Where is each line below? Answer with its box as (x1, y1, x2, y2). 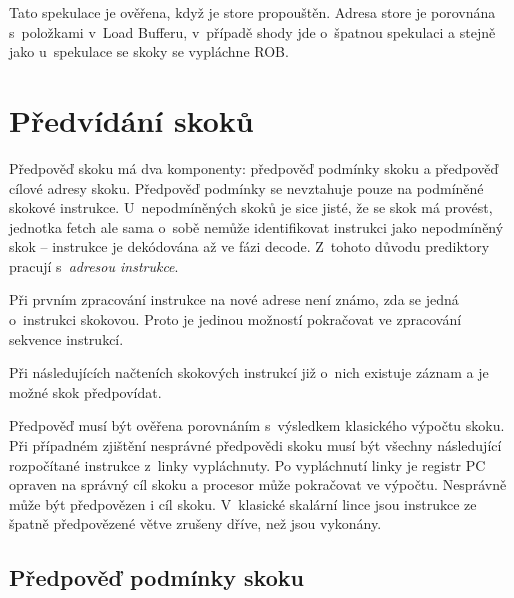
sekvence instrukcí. (9, 328, 124, 349)
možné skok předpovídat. (9, 381, 162, 402)
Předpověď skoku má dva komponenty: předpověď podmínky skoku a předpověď (9, 157, 499, 178)
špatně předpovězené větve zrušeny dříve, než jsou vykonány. (9, 513, 382, 534)
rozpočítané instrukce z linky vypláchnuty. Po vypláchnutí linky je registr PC (9, 454, 486, 475)
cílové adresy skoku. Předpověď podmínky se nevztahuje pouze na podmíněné (9, 177, 484, 198)
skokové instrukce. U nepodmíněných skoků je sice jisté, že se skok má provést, (9, 197, 493, 218)
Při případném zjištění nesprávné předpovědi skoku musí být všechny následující (9, 435, 502, 456)
